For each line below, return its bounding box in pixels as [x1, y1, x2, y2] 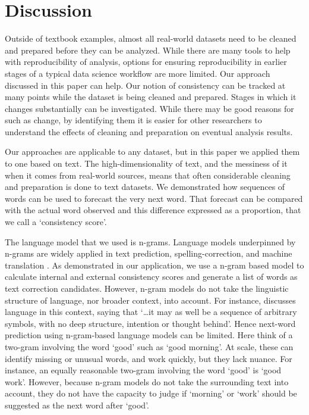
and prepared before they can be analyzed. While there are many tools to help [5, 43, 291, 56]
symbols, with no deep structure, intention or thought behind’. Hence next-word [5, 317, 296, 329]
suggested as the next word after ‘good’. [5, 398, 149, 411]
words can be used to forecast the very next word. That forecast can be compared [5, 192, 303, 204]
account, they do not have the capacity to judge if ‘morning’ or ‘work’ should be [5, 387, 297, 400]
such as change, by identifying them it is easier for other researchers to [5, 114, 262, 126]
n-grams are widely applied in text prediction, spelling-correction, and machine [5, 247, 292, 260]
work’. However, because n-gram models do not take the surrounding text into [5, 375, 289, 388]
